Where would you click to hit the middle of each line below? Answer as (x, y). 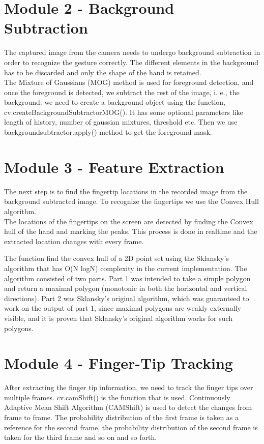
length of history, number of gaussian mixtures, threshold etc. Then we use (121, 122)
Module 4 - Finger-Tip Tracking (119, 363)
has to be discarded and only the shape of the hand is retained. (103, 72)
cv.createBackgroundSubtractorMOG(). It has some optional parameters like (124, 112)
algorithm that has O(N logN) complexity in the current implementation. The (126, 268)
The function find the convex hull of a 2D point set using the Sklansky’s (116, 258)
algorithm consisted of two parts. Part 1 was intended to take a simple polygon (127, 278)
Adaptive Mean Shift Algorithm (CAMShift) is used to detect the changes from (128, 407)
